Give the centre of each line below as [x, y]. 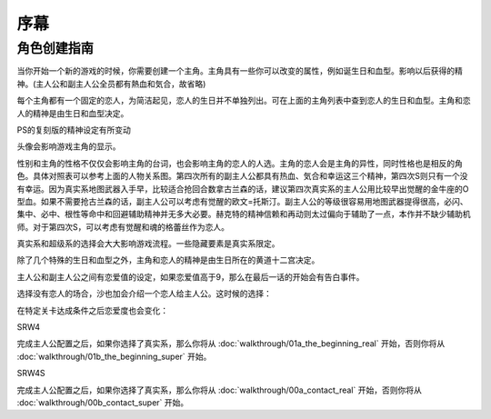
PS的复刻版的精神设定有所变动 [74, 130]
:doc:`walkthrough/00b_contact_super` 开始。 [103, 402]
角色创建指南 [55, 48]
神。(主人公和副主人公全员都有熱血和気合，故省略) [111, 84]
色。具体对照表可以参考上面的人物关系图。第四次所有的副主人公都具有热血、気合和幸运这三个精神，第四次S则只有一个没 [242, 176]
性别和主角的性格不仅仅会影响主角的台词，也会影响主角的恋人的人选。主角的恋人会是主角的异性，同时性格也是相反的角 [240, 163]
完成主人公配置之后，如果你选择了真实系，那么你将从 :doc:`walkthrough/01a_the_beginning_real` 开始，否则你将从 [231, 344]
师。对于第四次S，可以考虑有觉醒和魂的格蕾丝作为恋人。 [123, 226]
